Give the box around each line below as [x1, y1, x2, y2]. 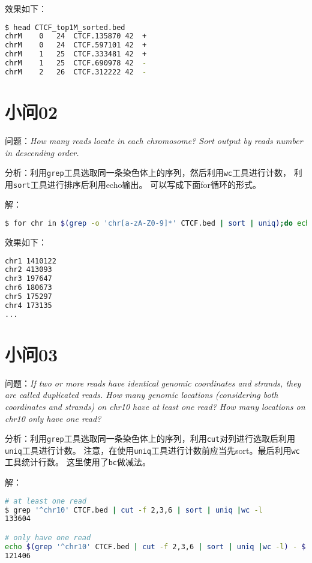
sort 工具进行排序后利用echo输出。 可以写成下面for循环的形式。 [13, 178, 261, 190]
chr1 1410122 [5, 256, 56, 265]
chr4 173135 [5, 301, 52, 310]
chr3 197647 [5, 274, 52, 283]
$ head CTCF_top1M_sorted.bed [5, 23, 125, 32]
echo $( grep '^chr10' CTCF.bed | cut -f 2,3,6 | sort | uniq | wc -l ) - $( [5, 542, 310, 551]
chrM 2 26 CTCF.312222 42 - [5, 67, 147, 76]
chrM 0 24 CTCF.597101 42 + [5, 41, 147, 50]
